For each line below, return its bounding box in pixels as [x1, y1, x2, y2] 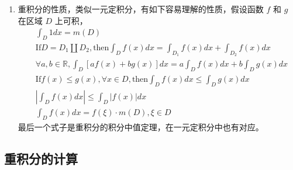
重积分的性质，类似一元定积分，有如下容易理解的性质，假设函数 [18, 3, 264, 15]
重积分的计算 [4, 149, 78, 167]
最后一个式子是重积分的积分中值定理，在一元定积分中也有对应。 [18, 120, 264, 133]
